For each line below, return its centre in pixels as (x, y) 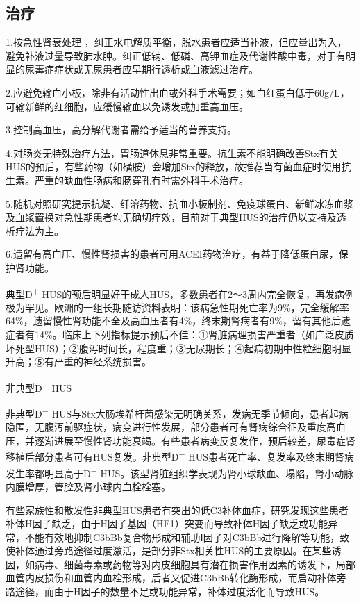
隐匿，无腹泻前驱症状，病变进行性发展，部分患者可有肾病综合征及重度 (166, 427)
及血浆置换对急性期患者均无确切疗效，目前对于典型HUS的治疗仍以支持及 (171, 217)
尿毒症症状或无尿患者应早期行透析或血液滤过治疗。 (141, 69)
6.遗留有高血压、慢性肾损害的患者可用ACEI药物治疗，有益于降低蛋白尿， (172, 254)
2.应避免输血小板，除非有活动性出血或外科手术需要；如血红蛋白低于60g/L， (178, 92)
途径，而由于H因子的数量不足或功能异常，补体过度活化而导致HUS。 (170, 592)
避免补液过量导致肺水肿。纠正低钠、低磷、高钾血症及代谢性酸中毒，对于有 (176, 55)
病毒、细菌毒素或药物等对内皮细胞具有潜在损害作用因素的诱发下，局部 (195, 564)
